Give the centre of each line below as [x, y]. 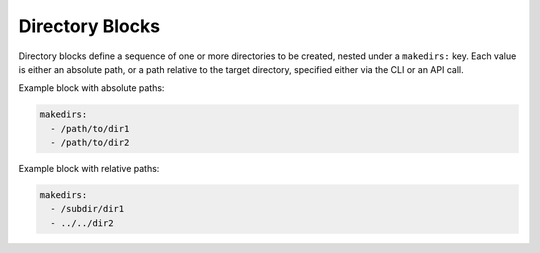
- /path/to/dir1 [90, 128]
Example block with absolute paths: [91, 88]
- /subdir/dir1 [87, 209]
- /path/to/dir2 [90, 143]
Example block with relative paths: [89, 169]
